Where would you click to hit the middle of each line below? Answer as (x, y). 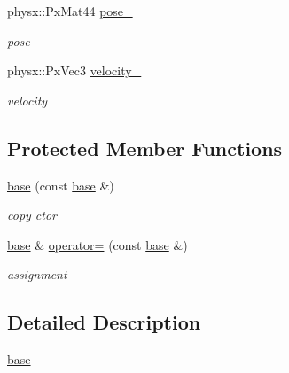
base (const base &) (61, 185)
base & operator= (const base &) (98, 244)
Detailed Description (104, 322)
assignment (37, 274)
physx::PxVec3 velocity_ (74, 70)
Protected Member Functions (145, 148)
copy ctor (32, 215)
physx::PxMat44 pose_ (70, 11)
